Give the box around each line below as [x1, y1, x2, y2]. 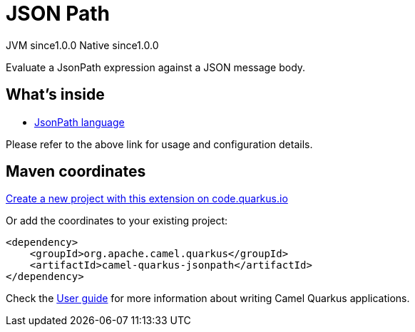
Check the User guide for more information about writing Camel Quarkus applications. [6, 292, 410, 305]
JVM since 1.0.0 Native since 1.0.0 [6, 38, 159, 51]
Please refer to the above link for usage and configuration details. [6, 138, 313, 150]
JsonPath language [34, 115, 125, 128]
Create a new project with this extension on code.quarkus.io [6, 192, 288, 205]
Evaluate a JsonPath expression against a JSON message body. [6, 61, 306, 73]
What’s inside [6, 85, 105, 104]
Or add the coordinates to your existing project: [6, 214, 228, 227]
